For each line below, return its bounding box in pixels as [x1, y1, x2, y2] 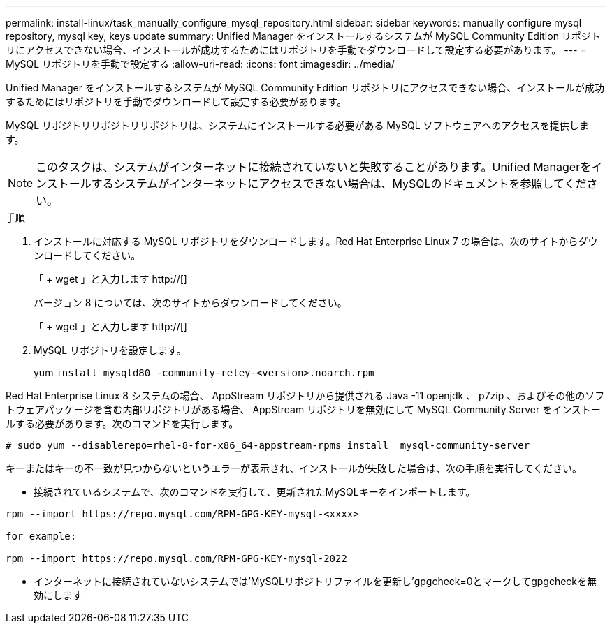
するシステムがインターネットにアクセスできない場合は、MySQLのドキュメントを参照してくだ [91, 177, 587, 191]
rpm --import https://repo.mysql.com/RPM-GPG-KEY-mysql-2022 [6, 553, 347, 564]
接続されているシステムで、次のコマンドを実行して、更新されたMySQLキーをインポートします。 [34, 486, 476, 498]
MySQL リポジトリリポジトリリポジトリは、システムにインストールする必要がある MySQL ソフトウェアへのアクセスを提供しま [6, 119, 589, 131]
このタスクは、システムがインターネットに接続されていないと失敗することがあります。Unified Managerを [36, 160, 592, 174]
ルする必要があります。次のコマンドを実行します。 [6, 417, 239, 429]
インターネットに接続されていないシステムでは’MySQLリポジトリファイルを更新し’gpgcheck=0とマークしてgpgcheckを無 [34, 575, 597, 587]
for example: [6, 531, 77, 542]
